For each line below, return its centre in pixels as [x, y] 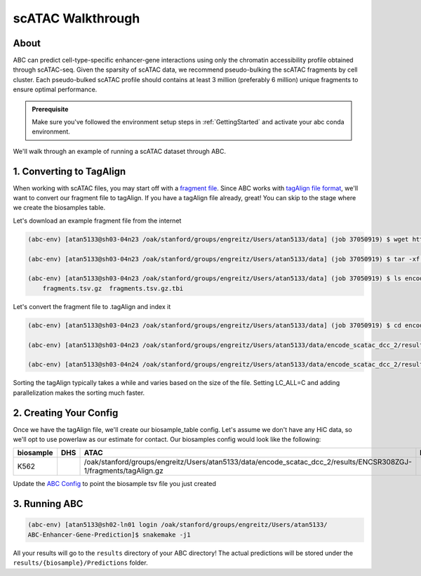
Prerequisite [50, 109]
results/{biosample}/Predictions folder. [80, 563]
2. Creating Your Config [66, 413]
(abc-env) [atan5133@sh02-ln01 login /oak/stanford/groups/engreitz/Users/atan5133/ [178, 525]
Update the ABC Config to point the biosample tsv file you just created [115, 484]
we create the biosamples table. [59, 208]
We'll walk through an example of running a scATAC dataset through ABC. [120, 151]
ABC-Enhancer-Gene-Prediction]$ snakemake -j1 [109, 535]
